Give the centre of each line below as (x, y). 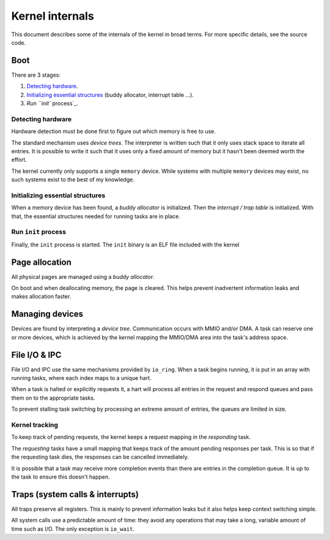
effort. (19, 160)
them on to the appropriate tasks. (53, 398)
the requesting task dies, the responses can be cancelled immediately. (100, 457)
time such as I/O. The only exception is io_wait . (73, 529)
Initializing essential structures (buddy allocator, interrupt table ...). (110, 94)
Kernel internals (53, 16)
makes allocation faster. (41, 297)
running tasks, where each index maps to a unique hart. (82, 378)
